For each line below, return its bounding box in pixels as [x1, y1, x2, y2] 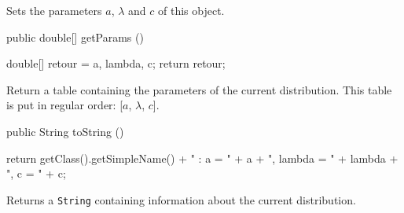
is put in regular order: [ [6, 97, 123, 113]
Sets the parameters [6, 2, 102, 18]
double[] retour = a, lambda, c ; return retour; [6, 55, 226, 72]
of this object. [157, 2, 225, 18]
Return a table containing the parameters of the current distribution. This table [6, 81, 392, 97]
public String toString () [6, 123, 124, 139]
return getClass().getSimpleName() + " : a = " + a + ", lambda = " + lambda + [6, 149, 398, 166]
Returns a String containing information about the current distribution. [6, 191, 356, 207]
